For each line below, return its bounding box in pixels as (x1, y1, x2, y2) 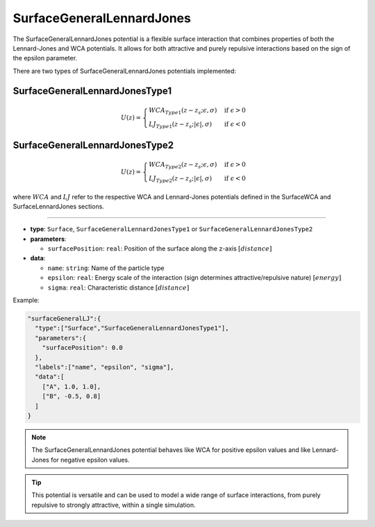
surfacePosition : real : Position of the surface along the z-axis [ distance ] (47, 244, 272, 253)
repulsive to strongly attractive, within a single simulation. (31, 501, 196, 509)
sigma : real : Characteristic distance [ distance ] (47, 283, 190, 292)
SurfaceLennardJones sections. (12, 202, 104, 210)
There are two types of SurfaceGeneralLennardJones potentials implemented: (12, 67, 236, 75)
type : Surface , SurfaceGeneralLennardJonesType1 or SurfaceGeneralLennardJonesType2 (30, 225, 313, 233)
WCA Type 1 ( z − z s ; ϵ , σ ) (148, 106, 217, 116)
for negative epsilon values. (51, 455, 130, 464)
